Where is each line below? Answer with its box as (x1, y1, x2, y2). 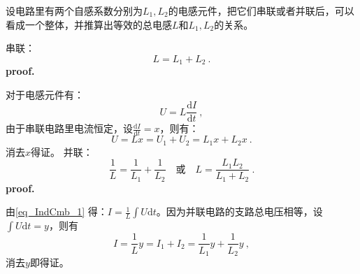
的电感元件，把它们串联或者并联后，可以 (168, 3, 354, 17)
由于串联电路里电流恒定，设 (6, 121, 133, 136)
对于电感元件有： (6, 87, 84, 101)
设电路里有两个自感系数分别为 (6, 3, 143, 17)
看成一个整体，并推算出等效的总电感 (6, 17, 172, 31)
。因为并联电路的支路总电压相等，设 (156, 204, 323, 219)
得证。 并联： (31, 144, 93, 159)
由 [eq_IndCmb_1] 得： (6, 204, 108, 219)
